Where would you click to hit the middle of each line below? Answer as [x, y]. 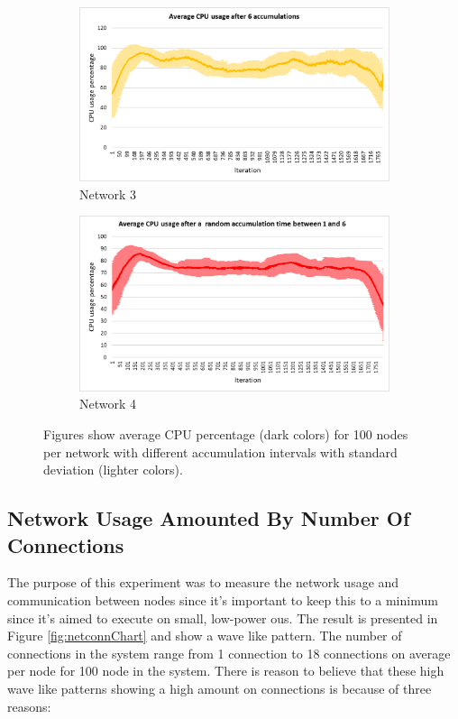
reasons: [29, 706]
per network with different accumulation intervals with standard [220, 452]
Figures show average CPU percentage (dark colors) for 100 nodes [226, 434]
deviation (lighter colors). [113, 470]
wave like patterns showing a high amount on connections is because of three [220, 688]
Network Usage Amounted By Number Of [209, 518]
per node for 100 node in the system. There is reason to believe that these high [226, 671]
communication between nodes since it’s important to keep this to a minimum [223, 600]
